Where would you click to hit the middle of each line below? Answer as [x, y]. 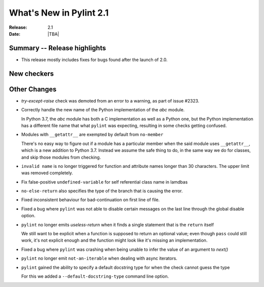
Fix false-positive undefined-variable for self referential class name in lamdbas [104, 182]
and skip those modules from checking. [61, 157]
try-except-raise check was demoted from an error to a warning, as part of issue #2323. [110, 101]
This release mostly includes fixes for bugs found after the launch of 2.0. [94, 60]
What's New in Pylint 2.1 [59, 13]
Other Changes [33, 89]
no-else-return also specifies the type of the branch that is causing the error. [102, 191]
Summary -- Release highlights [57, 48]
